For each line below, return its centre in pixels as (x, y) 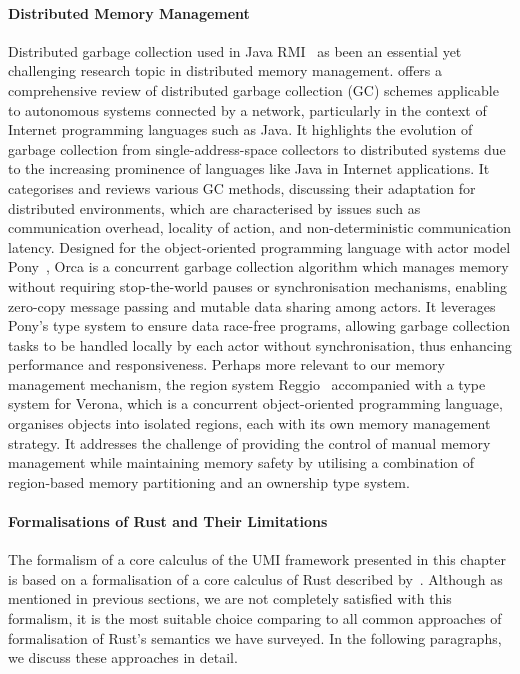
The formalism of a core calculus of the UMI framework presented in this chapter (257, 559)
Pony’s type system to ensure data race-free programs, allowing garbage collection (259, 325)
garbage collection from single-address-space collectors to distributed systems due (257, 148)
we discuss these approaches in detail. (123, 657)
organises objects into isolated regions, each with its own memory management (249, 423)
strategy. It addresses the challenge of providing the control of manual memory (249, 442)
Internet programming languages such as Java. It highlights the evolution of (240, 129)
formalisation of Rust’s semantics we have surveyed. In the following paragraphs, (255, 637)
